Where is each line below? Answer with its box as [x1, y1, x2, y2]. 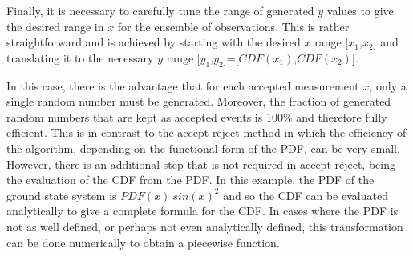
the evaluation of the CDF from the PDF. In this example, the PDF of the [6, 171, 375, 188]
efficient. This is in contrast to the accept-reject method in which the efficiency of [6, 124, 407, 141]
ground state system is [6, 186, 117, 203]
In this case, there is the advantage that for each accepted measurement [6, 77, 359, 94]
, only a [369, 77, 407, 94]
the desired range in [6, 18, 104, 34]
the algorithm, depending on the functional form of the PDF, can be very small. [6, 139, 400, 156]
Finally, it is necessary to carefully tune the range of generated [6, 2, 314, 18]
